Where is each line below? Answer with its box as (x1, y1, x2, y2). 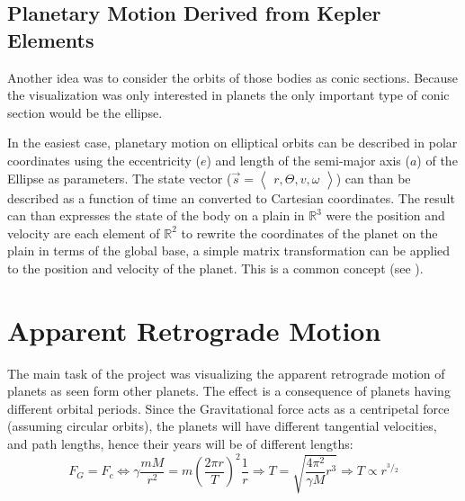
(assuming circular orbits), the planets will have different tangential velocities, (7, 416, 437, 435)
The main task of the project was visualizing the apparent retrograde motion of (7, 363, 445, 382)
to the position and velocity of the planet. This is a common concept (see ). (7, 258, 424, 277)
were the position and (326, 206, 445, 225)
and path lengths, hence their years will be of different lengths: (7, 434, 353, 453)
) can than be (335, 168, 411, 187)
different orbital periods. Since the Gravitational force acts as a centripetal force (7, 398, 450, 417)
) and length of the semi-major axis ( (206, 150, 410, 169)
